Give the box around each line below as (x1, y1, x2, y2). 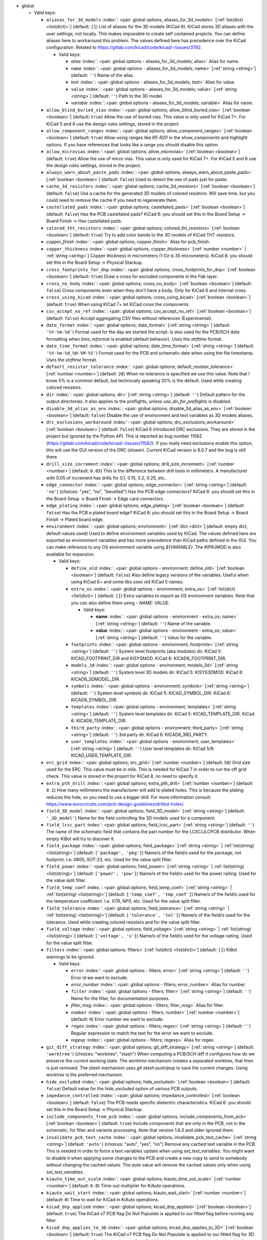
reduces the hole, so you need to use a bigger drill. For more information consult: (46, 794, 212, 800)
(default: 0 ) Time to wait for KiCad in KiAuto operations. (46, 1197, 159, 1203)
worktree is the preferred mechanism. (46, 1072, 123, 1078)
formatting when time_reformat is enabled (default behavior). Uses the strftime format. (46, 336, 222, 342)
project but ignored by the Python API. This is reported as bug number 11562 (46, 433, 202, 439)
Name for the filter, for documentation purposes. (71, 995, 170, 1001)
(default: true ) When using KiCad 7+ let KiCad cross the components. (46, 301, 190, 307)
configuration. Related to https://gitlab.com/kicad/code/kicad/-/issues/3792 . (46, 45, 202, 51)
